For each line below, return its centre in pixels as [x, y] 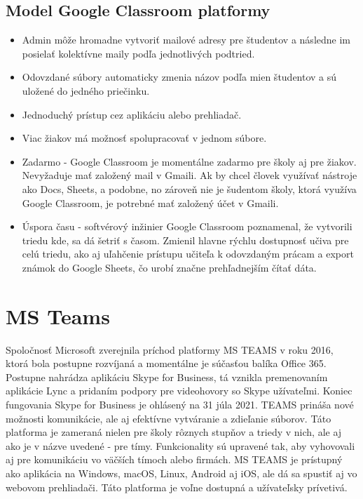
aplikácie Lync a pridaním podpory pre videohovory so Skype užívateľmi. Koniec [179, 391]
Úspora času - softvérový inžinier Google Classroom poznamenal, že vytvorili [187, 226]
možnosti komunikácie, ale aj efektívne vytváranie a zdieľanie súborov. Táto [169, 418]
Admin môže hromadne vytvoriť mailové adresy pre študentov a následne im [186, 40]
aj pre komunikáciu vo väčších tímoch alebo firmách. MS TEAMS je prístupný [174, 459]
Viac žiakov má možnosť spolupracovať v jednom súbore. [144, 138]
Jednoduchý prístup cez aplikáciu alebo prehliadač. [132, 114]
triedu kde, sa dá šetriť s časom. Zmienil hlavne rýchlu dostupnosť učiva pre [185, 240]
